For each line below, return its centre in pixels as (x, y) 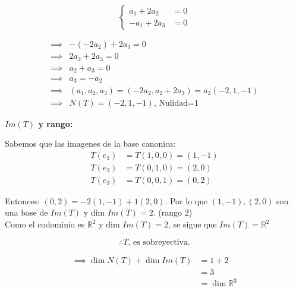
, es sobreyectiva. (159, 242)
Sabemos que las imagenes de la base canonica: (90, 143)
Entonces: (22, 200)
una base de (26, 212)
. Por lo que (186, 200)
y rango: (56, 123)
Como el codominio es (45, 224)
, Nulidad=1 (176, 103)
